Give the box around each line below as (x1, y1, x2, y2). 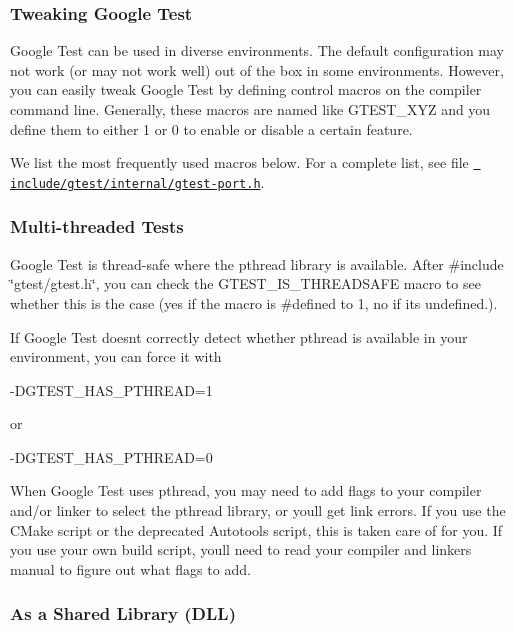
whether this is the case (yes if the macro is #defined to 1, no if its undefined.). (10, 292, 498, 313)
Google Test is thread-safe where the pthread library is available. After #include (10, 253, 504, 274)
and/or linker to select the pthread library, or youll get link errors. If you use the (10, 500, 506, 521)
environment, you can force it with (10, 346, 222, 367)
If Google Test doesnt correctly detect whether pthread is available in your (10, 326, 468, 347)
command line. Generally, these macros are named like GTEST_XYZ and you (10, 99, 491, 119)
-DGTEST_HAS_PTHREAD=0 (10, 446, 213, 467)
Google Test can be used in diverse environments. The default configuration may (10, 40, 505, 61)
